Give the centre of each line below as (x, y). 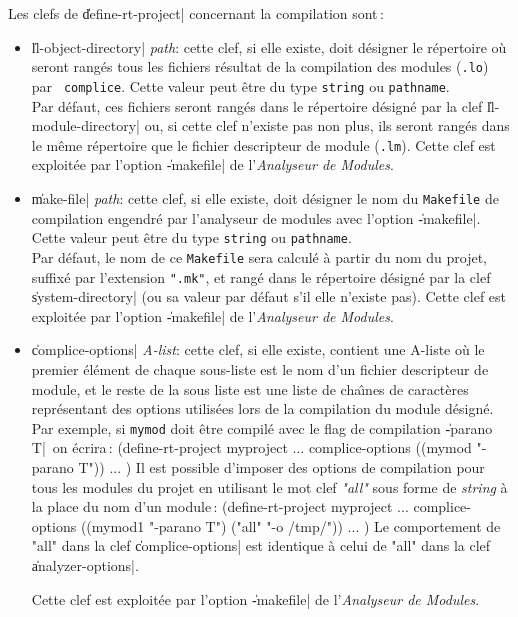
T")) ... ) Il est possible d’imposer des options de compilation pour (281, 466)
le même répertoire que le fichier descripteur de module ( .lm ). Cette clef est (263, 144)
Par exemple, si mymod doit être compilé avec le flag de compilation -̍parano (262, 427)
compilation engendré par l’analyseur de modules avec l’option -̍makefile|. (256, 217)
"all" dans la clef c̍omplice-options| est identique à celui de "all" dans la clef (261, 545)
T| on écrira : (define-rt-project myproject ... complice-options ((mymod (251, 447)
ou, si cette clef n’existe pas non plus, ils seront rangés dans (327, 125)
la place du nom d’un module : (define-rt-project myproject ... (220, 506)
